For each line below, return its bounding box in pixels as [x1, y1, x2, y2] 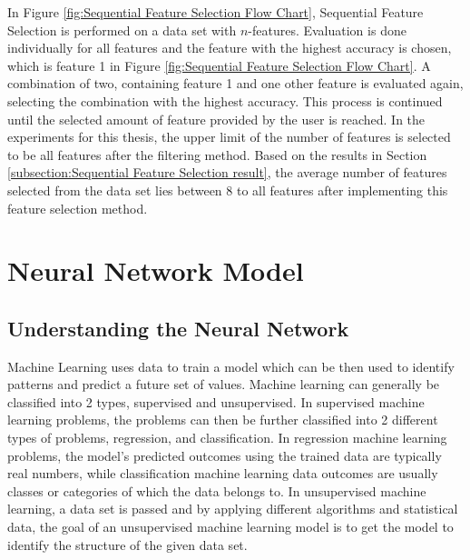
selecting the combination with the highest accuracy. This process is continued [7, 91, 443, 110]
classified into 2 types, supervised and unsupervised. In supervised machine [7, 392, 425, 411]
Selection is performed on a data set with [7, 20, 237, 39]
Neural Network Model [7, 252, 304, 289]
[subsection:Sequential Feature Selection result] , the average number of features [7, 163, 447, 182]
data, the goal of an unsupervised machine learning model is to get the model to [7, 517, 454, 536]
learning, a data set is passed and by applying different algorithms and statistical [7, 499, 458, 518]
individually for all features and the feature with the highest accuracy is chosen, [7, 38, 452, 57]
